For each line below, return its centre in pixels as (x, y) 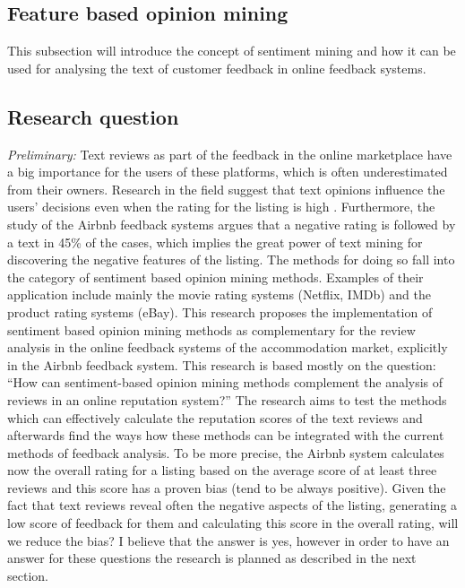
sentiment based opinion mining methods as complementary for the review (211, 329)
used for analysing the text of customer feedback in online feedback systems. (217, 68)
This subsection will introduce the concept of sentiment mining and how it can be (232, 51)
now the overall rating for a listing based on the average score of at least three (222, 470)
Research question (93, 116)
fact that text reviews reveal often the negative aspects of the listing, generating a (232, 505)
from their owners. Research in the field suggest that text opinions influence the (226, 189)
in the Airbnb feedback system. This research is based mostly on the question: (222, 364)
